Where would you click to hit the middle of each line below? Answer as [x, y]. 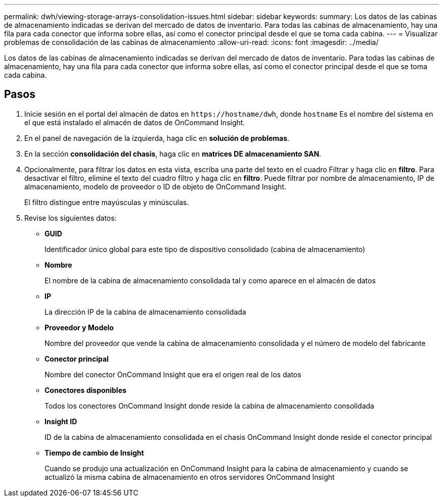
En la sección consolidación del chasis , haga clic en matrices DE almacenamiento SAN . [173, 154]
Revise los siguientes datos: [71, 218]
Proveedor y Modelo [79, 327]
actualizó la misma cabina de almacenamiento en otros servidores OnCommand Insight [190, 477]
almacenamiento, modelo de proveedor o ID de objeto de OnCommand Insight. [156, 186]
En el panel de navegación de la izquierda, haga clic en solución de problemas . [157, 138]
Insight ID [61, 421]
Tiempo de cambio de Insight [94, 453]
